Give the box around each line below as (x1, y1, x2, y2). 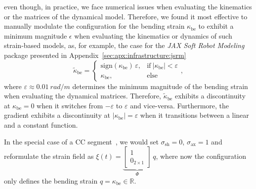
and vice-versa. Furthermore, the (130, 100, 229, 110)
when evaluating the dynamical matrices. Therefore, (4, 91, 161, 101)
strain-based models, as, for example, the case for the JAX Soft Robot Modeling (4, 40, 245, 50)
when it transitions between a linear (140, 110, 249, 120)
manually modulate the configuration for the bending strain (4, 21, 185, 31)
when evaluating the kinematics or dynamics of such (74, 30, 232, 41)
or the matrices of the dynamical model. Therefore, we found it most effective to (4, 11, 248, 21)
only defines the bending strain (4, 175, 98, 186)
